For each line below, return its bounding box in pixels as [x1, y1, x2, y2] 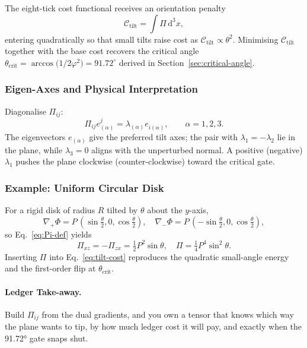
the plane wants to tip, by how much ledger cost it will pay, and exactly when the [5, 320, 302, 333]
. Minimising [232, 33, 279, 45]
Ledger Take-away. [5, 285, 82, 298]
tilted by [107, 204, 138, 216]
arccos [31, 59, 54, 68]
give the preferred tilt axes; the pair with [89, 131, 238, 143]
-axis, [189, 204, 209, 216]
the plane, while [5, 143, 63, 156]
